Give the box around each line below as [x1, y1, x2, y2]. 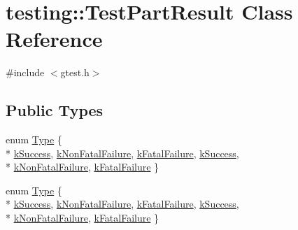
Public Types [6, 99, 104, 121]
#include [6, 65, 45, 80]
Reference [6, 24, 103, 53]
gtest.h [60, 65, 90, 80]
